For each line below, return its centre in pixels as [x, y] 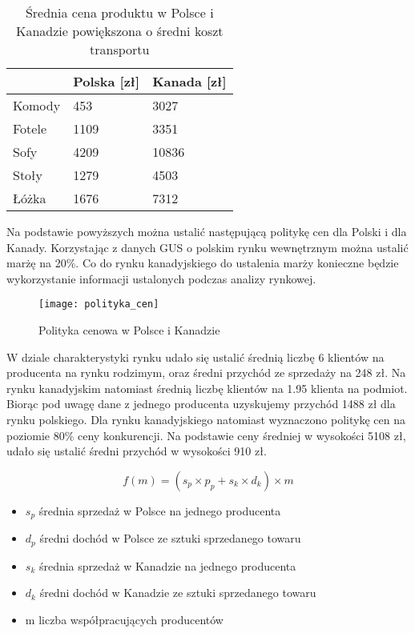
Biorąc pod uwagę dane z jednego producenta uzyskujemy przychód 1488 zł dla [201, 404]
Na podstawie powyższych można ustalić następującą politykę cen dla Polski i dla [207, 231]
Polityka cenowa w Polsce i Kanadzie [129, 330]
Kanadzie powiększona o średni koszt [120, 31]
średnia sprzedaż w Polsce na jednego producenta [160, 510]
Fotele [30, 128]
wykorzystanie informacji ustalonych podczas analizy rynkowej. [161, 278]
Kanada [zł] [189, 81]
